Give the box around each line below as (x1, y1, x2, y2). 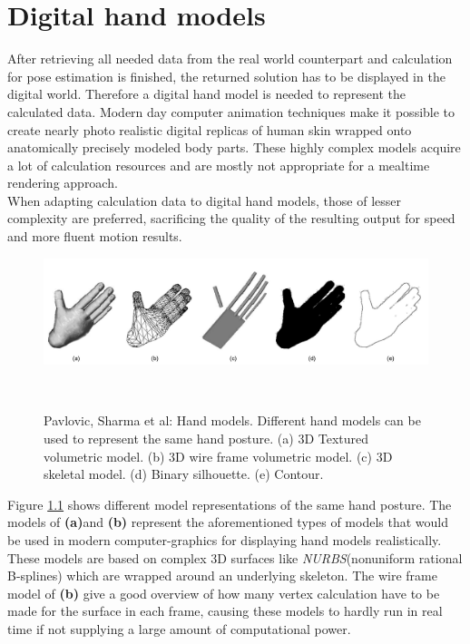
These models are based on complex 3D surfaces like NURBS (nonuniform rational (7, 548, 463, 567)
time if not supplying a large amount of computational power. (7, 619, 351, 638)
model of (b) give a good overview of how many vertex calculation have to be (7, 583, 440, 602)
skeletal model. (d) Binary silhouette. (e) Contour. (44, 464, 324, 483)
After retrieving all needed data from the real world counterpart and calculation (7, 49, 453, 68)
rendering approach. (7, 173, 118, 192)
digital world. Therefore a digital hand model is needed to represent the (7, 84, 406, 103)
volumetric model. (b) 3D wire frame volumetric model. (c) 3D (44, 446, 393, 465)
